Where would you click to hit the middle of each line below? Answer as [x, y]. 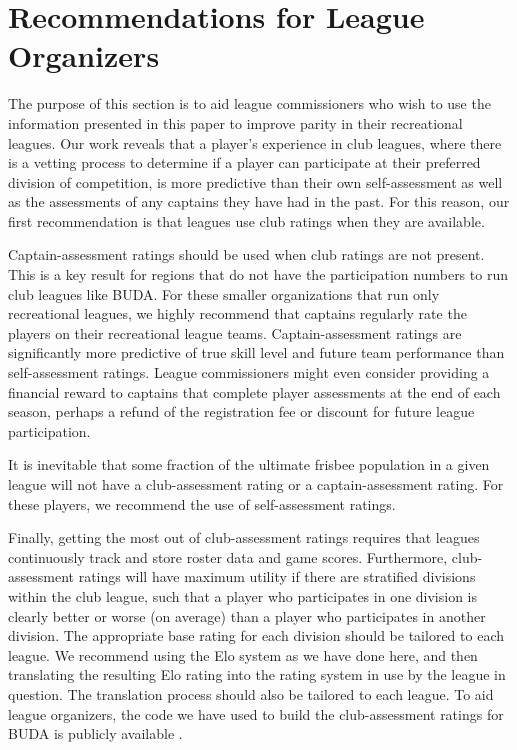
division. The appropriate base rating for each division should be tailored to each [256, 635]
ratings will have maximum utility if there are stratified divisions [277, 576]
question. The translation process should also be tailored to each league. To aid [251, 693]
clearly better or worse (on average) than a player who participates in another [247, 615]
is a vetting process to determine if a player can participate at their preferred [244, 162]
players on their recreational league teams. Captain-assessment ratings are [235, 332]
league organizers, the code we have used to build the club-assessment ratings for [256, 713]
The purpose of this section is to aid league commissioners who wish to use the [249, 103]
